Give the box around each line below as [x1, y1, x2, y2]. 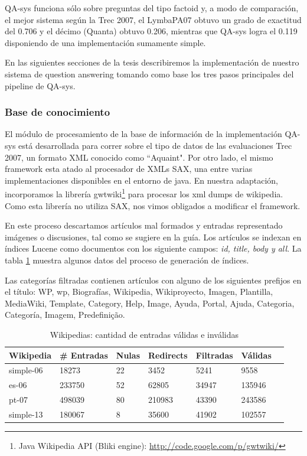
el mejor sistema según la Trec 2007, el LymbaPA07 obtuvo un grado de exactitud [5, 13, 302, 25]
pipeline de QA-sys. [5, 79, 76, 92]
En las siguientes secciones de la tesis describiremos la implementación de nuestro [5, 56, 299, 69]
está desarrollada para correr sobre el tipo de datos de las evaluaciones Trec [18, 139, 292, 151]
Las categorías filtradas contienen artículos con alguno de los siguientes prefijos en [5, 273, 302, 286]
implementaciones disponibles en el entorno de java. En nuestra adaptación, [5, 174, 278, 186]
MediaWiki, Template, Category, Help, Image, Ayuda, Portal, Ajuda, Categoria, [5, 297, 295, 309]
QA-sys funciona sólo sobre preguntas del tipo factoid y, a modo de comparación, [5, 2, 299, 14]
